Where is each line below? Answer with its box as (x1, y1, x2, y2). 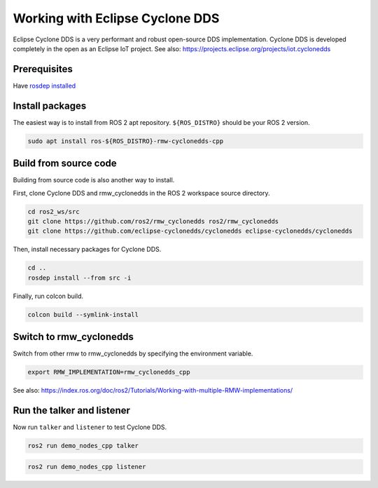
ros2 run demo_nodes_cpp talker (27, 442, 139, 450)
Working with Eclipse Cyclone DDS (13, 11, 220, 26)
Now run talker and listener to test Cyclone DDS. (13, 423, 167, 431)
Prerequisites (13, 63, 73, 75)
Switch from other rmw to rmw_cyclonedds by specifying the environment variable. (13, 349, 253, 358)
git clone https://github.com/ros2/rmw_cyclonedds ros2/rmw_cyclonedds (27, 217, 279, 225)
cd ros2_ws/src (27, 208, 80, 215)
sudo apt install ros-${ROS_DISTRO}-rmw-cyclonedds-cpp (27, 137, 224, 145)
